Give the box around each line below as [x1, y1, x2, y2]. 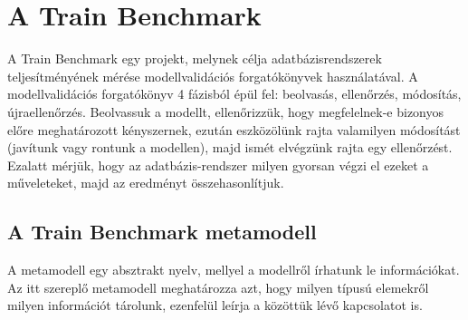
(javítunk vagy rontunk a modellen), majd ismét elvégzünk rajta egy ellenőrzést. [7, 138, 453, 157]
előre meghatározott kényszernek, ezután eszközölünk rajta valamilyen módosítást [7, 120, 461, 139]
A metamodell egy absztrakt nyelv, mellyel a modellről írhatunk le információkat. [7, 260, 460, 279]
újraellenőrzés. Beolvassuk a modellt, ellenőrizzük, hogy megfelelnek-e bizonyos [7, 102, 444, 121]
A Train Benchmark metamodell [7, 218, 317, 246]
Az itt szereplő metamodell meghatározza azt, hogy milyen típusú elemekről [7, 277, 429, 296]
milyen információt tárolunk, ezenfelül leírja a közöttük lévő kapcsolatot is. [7, 296, 423, 315]
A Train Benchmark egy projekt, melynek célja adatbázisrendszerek [7, 49, 382, 68]
